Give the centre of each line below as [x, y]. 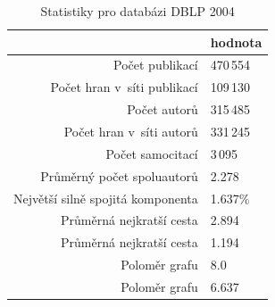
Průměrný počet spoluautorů [119, 175]
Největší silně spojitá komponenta [106, 198]
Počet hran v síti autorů [131, 131]
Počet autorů [162, 109]
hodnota [236, 41]
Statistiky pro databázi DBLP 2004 [137, 11]
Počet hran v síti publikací [124, 87]
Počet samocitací [152, 153]
